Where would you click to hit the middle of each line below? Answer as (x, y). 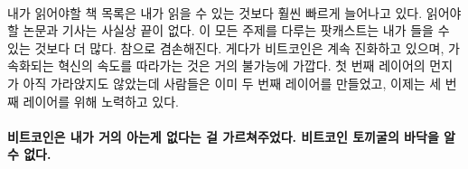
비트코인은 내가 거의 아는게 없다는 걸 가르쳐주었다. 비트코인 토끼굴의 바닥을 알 (232, 136)
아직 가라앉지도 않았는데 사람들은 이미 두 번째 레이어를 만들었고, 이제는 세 (232, 83)
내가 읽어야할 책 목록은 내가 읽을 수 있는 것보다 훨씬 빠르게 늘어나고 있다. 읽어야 (234, 12)
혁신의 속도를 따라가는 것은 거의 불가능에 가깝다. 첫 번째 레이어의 (242, 66)
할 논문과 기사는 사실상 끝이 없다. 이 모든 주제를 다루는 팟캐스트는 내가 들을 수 (229, 30)
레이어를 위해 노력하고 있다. (101, 101)
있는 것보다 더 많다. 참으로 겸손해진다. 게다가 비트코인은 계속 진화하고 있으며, (226, 47)
